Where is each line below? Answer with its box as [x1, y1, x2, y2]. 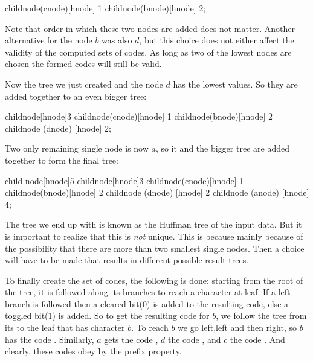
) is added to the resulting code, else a [147, 297, 289, 310]
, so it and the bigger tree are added [155, 142, 289, 155]
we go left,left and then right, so [178, 321, 297, 334]
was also [102, 34, 132, 46]
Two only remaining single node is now [5, 142, 149, 155]
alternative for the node [5, 34, 92, 46]
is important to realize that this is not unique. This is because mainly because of [5, 229, 303, 242]
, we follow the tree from [216, 309, 307, 322]
